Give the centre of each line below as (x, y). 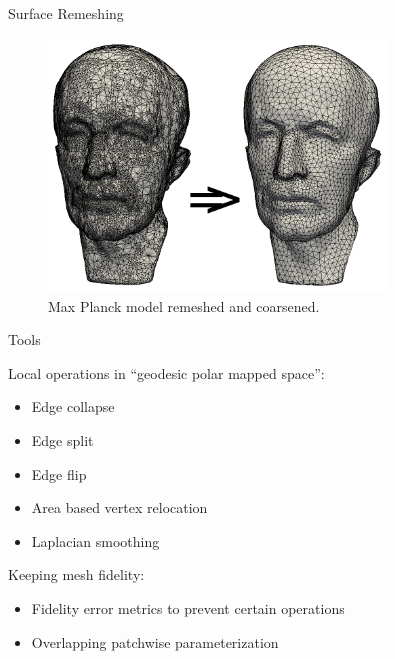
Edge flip (59, 473)
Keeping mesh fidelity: (76, 574)
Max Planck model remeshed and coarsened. (184, 305)
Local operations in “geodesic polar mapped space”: (166, 372)
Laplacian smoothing (95, 540)
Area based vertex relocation (119, 507)
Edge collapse (73, 406)
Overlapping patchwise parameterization (155, 641)
